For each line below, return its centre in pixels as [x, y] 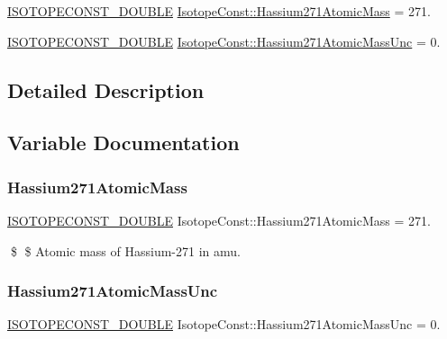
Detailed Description [106, 89]
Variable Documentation [123, 143]
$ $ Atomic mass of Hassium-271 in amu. [125, 250]
